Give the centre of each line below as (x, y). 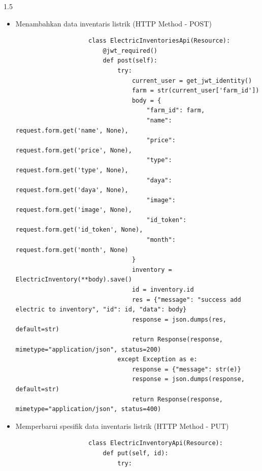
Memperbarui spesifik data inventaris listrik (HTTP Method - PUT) (122, 426)
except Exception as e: (157, 359)
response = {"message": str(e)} (186, 369)
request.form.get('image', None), (74, 210)
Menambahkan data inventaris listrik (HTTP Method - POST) (113, 23)
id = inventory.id (163, 290)
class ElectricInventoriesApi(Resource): (159, 41)
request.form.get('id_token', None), (79, 230)
